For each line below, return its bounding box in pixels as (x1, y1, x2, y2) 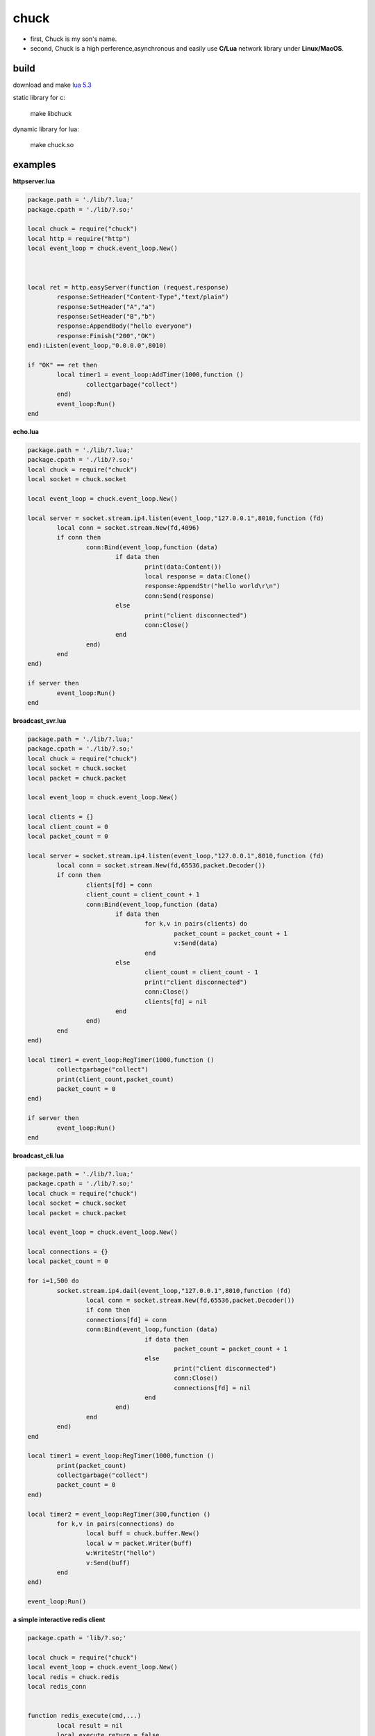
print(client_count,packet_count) (56, 1075, 174, 1083)
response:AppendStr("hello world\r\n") (144, 582, 281, 590)
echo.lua (12, 427, 40, 435)
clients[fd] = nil (144, 997, 208, 1005)
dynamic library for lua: (12, 125, 79, 133)
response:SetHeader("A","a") (56, 303, 156, 310)
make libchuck (30, 109, 72, 117)
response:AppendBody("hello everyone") (56, 322, 192, 330)
